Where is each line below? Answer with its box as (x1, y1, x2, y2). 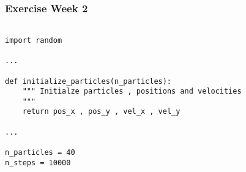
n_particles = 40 (5, 148, 75, 157)
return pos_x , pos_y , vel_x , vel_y (22, 107, 181, 116)
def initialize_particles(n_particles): (5, 77, 172, 86)
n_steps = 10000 (5, 158, 71, 167)
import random (5, 36, 62, 45)
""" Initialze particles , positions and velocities (22, 87, 242, 96)
